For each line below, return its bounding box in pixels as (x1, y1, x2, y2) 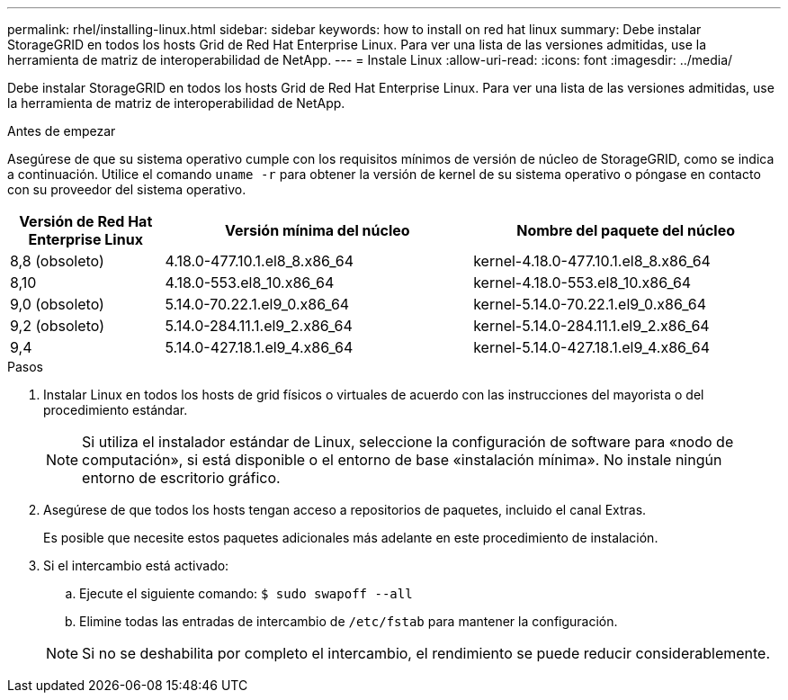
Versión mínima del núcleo (225, 221, 410, 239)
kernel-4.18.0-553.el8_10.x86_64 (473, 274, 692, 292)
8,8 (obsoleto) (10, 252, 104, 270)
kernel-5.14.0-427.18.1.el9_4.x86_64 (473, 338, 711, 356)
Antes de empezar (7, 123, 116, 139)
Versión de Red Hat (19, 212, 153, 230)
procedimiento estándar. (43, 402, 188, 417)
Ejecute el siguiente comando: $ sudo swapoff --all (79, 586, 413, 601)
